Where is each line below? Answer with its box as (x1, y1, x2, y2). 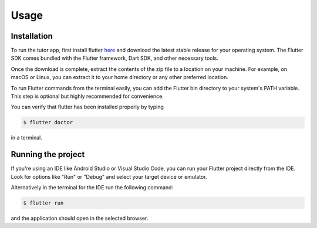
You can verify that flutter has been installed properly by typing (11, 103, 164, 111)
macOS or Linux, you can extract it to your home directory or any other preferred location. (11, 74, 229, 81)
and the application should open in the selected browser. (11, 215, 149, 222)
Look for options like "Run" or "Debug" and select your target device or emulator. (11, 173, 207, 180)
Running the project (11, 149, 85, 159)
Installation (11, 31, 53, 41)
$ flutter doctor (23, 119, 73, 126)
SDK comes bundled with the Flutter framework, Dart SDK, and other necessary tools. (11, 55, 218, 62)
